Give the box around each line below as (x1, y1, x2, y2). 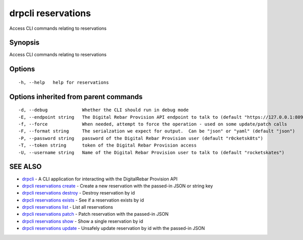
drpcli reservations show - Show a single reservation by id (22, 218, 143, 224)
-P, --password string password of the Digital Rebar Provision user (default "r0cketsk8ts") (18, 135, 264, 141)
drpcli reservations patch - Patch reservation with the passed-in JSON (22, 211, 169, 217)
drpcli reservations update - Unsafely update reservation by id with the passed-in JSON (22, 225, 205, 231)
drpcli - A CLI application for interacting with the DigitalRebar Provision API (22, 176, 178, 182)
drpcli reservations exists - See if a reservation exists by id (22, 197, 144, 203)
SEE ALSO (9, 162, 42, 171)
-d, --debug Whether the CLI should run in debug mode (18, 107, 189, 113)
